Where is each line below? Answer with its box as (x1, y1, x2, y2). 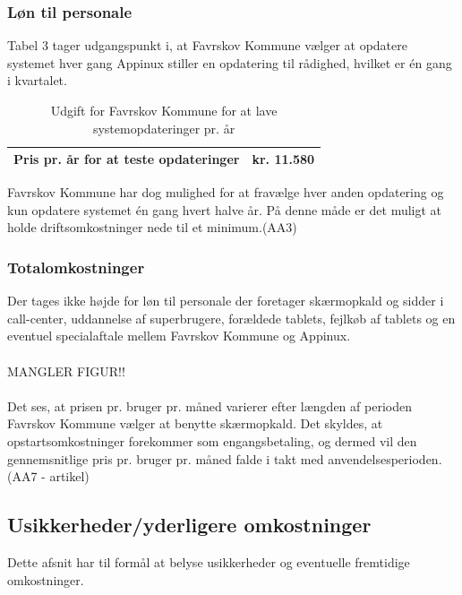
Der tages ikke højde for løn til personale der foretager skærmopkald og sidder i (7, 291, 444, 310)
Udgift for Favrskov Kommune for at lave (50, 101, 278, 119)
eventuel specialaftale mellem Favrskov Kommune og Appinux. (7, 326, 351, 345)
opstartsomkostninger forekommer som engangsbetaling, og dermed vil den (7, 432, 417, 451)
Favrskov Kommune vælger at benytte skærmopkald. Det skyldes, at (7, 414, 383, 433)
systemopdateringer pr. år (92, 118, 235, 137)
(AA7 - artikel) (7, 467, 90, 486)
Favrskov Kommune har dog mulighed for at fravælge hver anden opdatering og (7, 183, 444, 202)
